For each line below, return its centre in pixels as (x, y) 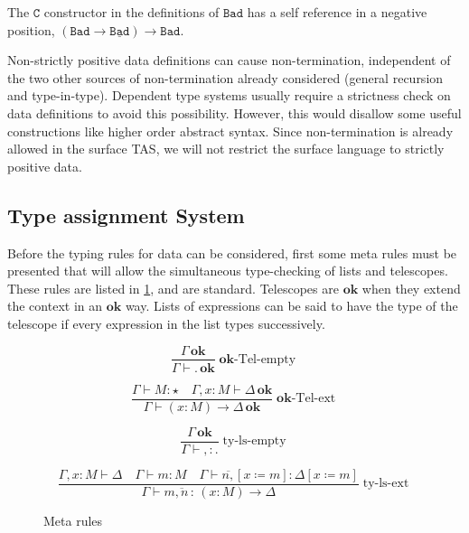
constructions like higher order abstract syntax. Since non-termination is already (230, 131)
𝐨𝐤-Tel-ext (306, 399)
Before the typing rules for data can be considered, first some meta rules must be (232, 252)
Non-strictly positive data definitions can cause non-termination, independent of (229, 60)
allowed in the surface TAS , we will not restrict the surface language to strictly (226, 149)
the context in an (55, 306)
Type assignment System (126, 215)
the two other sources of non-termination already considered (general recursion (225, 77)
